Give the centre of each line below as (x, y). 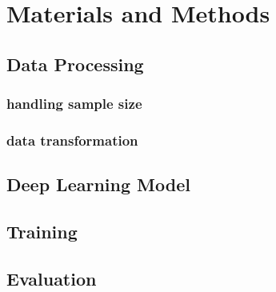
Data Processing (75, 64)
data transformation (72, 140)
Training (42, 232)
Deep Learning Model (98, 184)
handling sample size (74, 104)
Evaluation (52, 278)
